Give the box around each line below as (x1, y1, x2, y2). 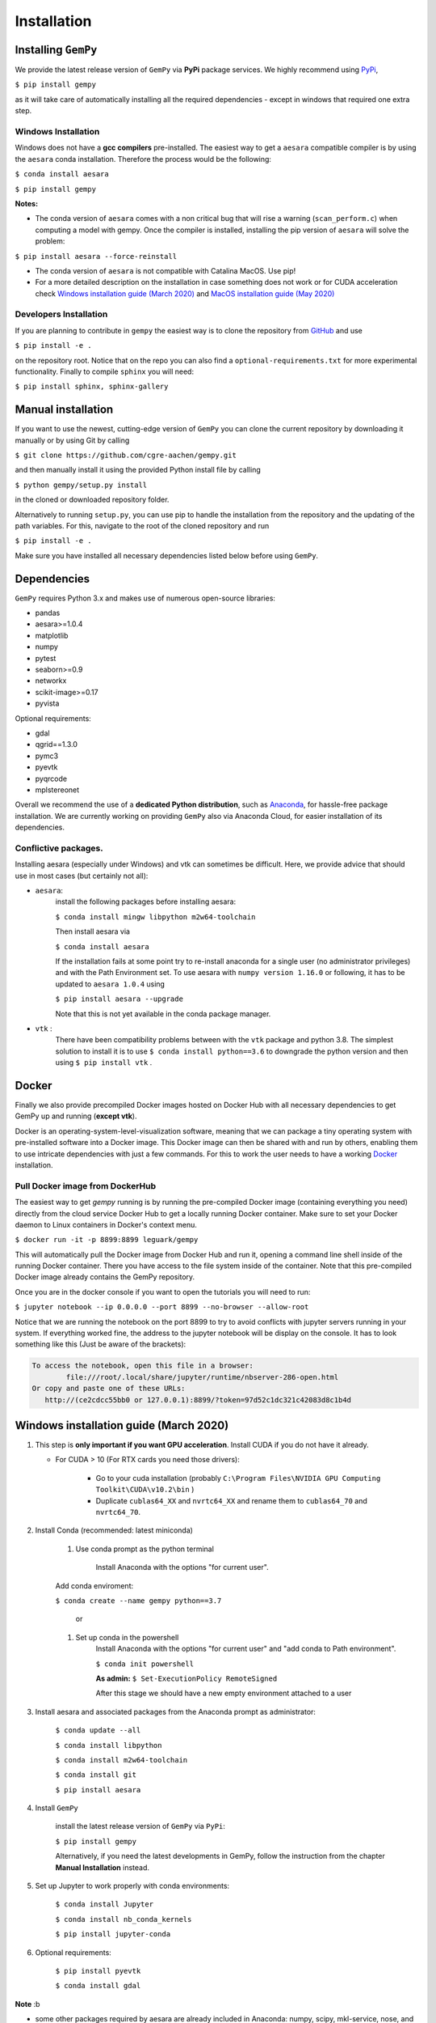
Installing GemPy (15, 43, 98, 57)
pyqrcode (35, 774, 68, 783)
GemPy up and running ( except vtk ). (15, 1111, 137, 1121)
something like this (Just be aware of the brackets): (15, 1339, 187, 1349)
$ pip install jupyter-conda (55, 1930, 171, 1939)
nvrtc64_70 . (95, 1508, 141, 1517)
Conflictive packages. (15, 842, 104, 854)
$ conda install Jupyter (55, 1900, 153, 1909)
